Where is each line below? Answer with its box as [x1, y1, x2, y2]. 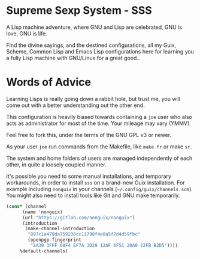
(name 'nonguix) [22, 209, 63, 215]
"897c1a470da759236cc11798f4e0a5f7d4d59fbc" [28, 231, 141, 237]
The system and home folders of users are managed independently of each [6, 154, 193, 162]
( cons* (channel [6, 203, 47, 209]
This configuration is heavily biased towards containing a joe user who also [6, 113, 193, 120]
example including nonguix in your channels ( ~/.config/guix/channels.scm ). [6, 185, 193, 192]
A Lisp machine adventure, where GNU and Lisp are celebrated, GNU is [6, 23, 183, 31]
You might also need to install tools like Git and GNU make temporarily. [6, 192, 180, 199]
